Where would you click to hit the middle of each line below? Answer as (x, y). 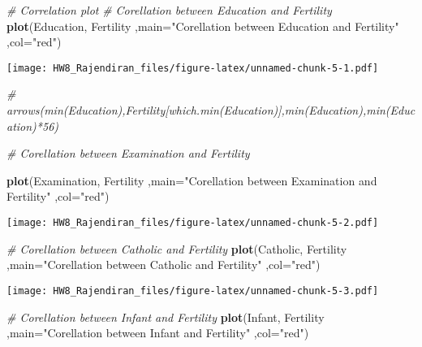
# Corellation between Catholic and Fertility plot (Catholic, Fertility (177, 248)
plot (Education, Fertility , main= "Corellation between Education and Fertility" (203, 26)
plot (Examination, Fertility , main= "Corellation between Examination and (192, 180)
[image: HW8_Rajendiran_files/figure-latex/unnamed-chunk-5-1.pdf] (193, 68)
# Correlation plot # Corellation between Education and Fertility (169, 10)
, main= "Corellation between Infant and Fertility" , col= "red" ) (158, 333)
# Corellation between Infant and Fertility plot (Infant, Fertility (166, 317)
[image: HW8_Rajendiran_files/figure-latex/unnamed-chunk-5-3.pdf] (193, 291)
